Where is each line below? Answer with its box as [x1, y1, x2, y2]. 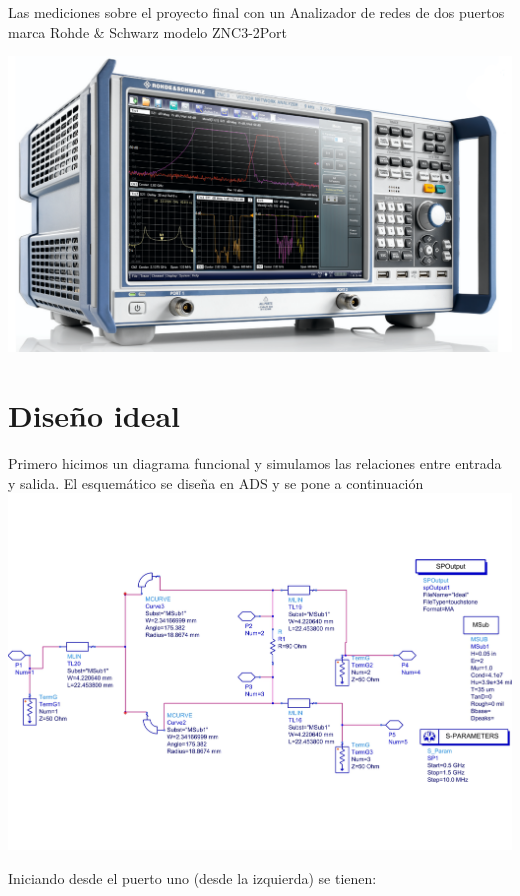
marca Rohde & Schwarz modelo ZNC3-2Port [8, 21, 287, 42]
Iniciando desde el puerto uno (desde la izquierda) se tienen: [8, 867, 377, 888]
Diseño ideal [8, 395, 180, 436]
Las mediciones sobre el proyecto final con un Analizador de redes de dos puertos [8, 2, 505, 22]
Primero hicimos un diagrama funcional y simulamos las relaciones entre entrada [8, 453, 502, 474]
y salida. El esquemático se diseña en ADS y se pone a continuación [8, 472, 424, 493]
